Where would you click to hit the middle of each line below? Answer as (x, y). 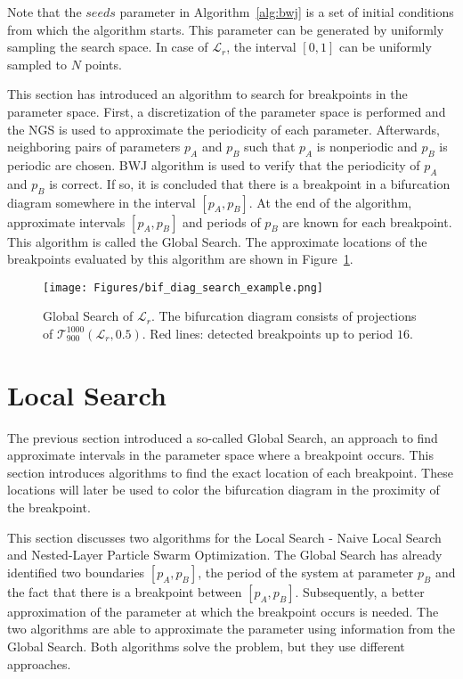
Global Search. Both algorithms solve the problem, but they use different (206, 646)
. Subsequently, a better (360, 591)
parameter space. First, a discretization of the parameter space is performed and (227, 111)
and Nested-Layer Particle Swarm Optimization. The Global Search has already (225, 555)
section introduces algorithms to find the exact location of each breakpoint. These (230, 472)
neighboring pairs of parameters (94, 147)
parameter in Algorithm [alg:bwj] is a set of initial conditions (287, 12)
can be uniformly (385, 47)
